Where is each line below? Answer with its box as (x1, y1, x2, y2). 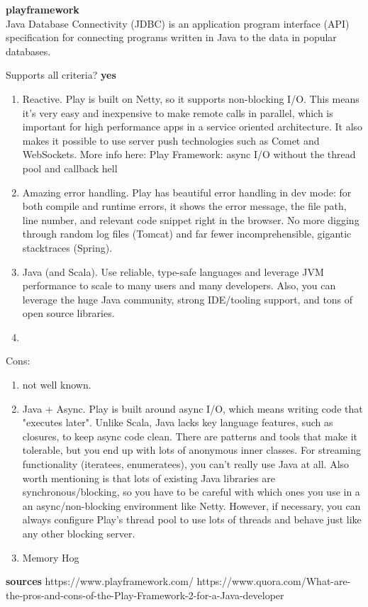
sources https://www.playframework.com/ (6, 574, 194, 589)
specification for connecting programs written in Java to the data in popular (6, 30, 337, 45)
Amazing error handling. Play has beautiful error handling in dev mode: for (22, 184, 352, 199)
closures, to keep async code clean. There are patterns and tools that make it (22, 428, 358, 443)
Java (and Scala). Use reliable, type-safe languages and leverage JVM (22, 264, 324, 279)
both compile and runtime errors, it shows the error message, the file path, (22, 199, 347, 213)
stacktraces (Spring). (22, 240, 113, 255)
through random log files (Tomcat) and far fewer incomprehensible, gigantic (22, 226, 352, 241)
